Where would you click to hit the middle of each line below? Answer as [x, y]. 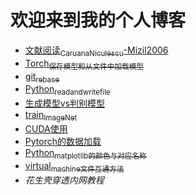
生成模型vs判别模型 [65, 103]
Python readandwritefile [67, 90]
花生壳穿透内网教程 [64, 180]
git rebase [42, 77]
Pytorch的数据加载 [63, 141]
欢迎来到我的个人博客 [98, 20]
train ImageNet [51, 116]
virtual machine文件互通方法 [74, 166]
